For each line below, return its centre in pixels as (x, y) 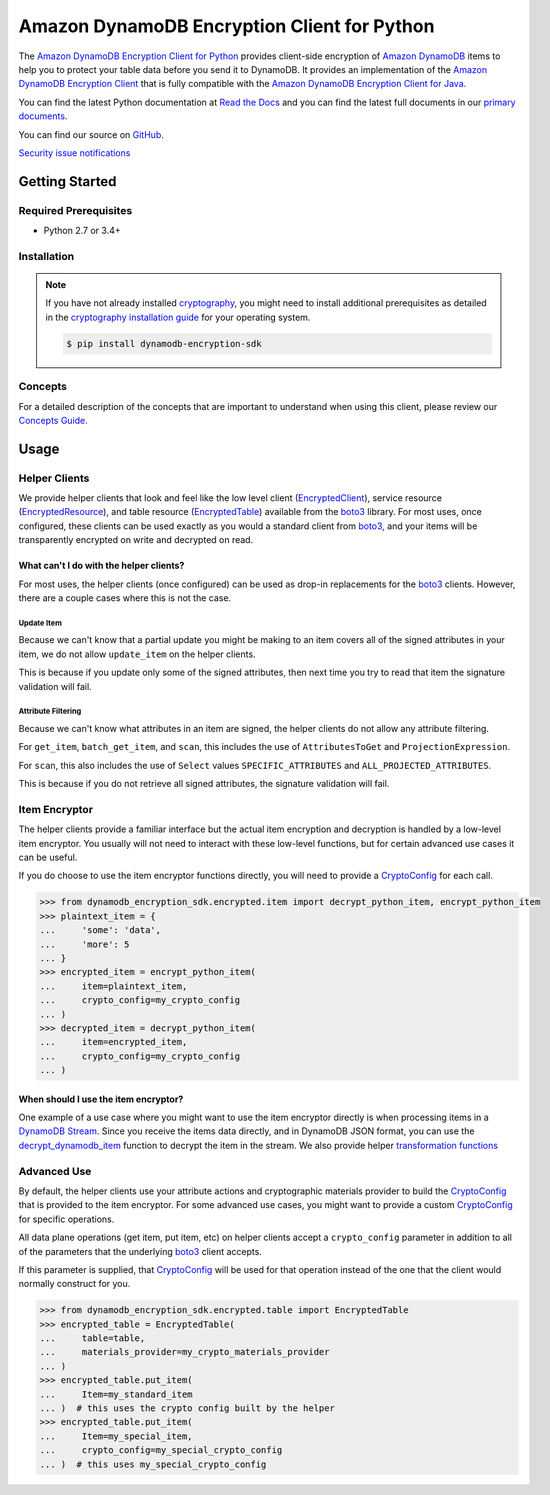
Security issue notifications (74, 152)
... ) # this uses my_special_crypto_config (153, 1464)
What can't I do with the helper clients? (101, 566)
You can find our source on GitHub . (91, 134)
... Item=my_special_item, (116, 1436)
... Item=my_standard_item (116, 1394)
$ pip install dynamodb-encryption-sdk (164, 343)
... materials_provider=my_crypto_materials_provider (184, 1352)
